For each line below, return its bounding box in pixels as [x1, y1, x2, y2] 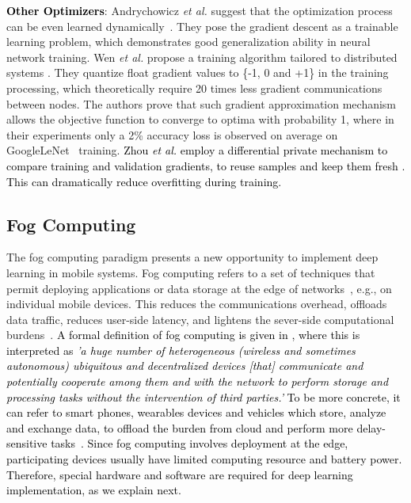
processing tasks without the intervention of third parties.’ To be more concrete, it [6, 388, 401, 405]
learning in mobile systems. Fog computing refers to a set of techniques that [6, 264, 375, 280]
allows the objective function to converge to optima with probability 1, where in [6, 111, 394, 128]
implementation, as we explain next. [6, 482, 181, 498]
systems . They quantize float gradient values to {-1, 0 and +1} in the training [6, 64, 389, 81]
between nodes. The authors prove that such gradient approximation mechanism [6, 95, 397, 112]
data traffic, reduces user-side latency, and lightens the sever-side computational [6, 311, 394, 327]
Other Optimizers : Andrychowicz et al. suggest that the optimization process [6, 2, 393, 18]
